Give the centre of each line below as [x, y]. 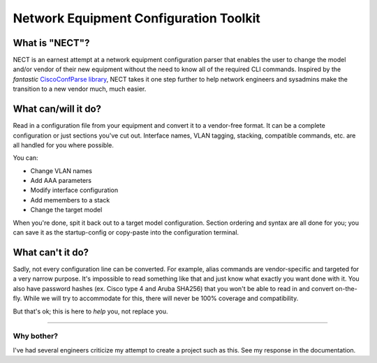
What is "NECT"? [51, 43]
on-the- [346, 288]
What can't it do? [51, 252]
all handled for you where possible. [64, 145]
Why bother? [36, 336]
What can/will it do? [57, 109]
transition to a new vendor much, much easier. [80, 89]
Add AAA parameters [61, 181]
